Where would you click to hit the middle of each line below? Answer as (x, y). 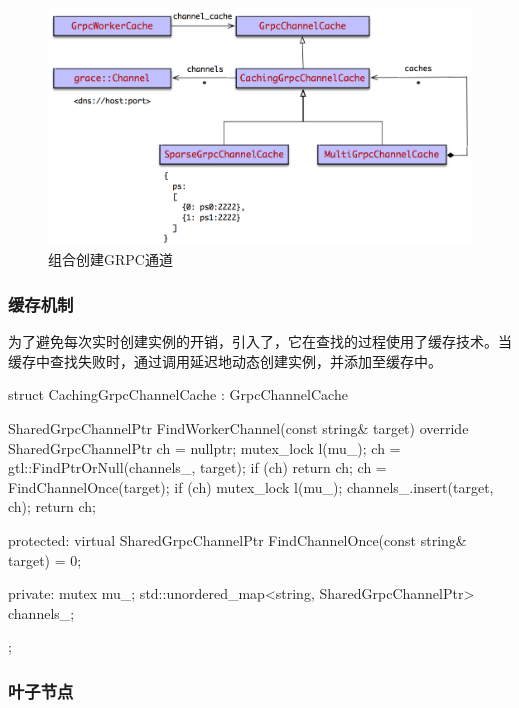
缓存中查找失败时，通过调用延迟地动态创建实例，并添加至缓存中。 (225, 360)
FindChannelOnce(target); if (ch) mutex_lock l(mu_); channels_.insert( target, (251, 486)
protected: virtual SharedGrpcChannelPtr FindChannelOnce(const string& (237, 540)
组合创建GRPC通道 (110, 259)
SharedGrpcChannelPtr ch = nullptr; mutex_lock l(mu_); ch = (204, 447)
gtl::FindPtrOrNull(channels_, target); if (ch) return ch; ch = (197, 467)
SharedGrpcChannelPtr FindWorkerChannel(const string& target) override (238, 428)
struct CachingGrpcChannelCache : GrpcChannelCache (178, 394)
